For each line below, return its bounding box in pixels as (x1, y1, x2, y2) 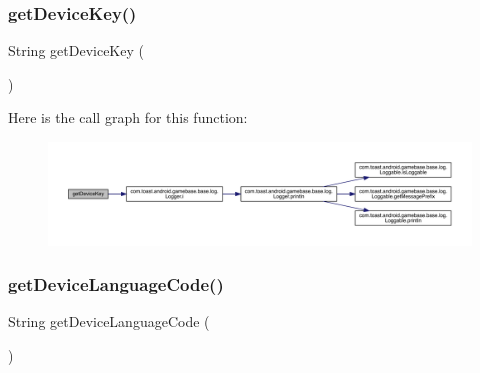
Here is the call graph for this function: (8, 107, 248, 128)
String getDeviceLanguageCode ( (8, 311, 210, 332)
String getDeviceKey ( (8, 40, 144, 61)
